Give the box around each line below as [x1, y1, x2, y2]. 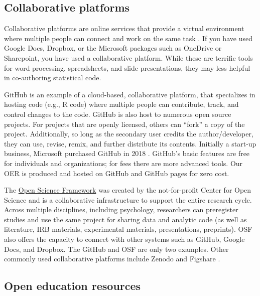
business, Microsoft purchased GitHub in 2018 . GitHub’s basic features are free [4, 148, 250, 159]
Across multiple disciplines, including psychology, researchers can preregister [4, 204, 238, 215]
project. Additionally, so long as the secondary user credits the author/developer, [4, 128, 253, 139]
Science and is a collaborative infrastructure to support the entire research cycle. [4, 194, 252, 205]
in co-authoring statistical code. [4, 72, 101, 83]
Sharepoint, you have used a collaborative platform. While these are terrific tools [4, 52, 253, 63]
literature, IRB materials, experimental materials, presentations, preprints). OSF [4, 224, 252, 234]
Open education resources [4, 278, 141, 293]
